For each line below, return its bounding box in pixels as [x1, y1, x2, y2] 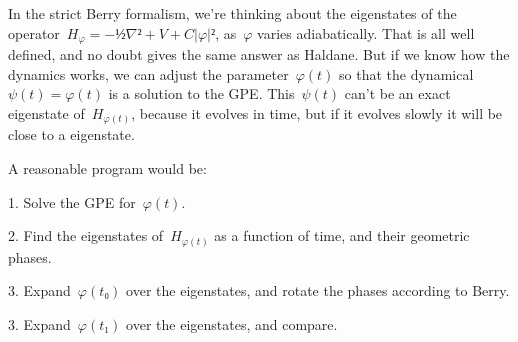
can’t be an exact [344, 83, 451, 104]
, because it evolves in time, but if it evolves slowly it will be [131, 102, 503, 123]
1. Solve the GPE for [8, 191, 136, 212]
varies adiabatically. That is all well [257, 22, 475, 43]
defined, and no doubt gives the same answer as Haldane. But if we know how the [8, 44, 510, 65]
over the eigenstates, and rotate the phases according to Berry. [126, 280, 510, 301]
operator [8, 22, 60, 43]
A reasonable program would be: [8, 157, 207, 178]
